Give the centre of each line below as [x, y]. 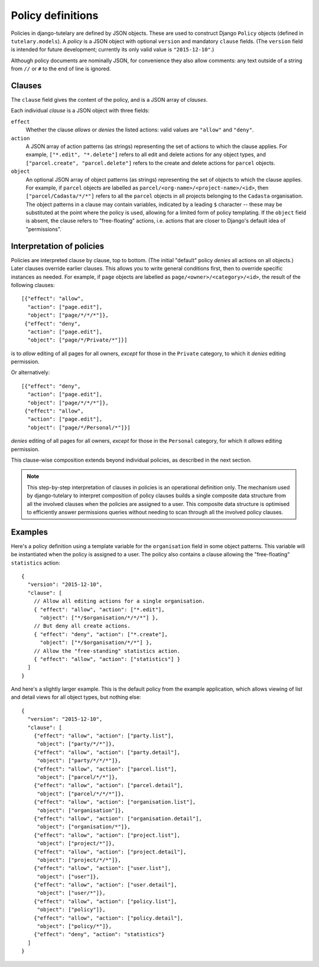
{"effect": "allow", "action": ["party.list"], [104, 736]
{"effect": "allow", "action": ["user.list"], [102, 868]
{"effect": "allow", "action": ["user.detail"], [105, 885]
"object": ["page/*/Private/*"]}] [77, 340]
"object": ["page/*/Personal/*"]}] [79, 427]
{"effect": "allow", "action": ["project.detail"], [110, 852]
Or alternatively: [30, 372]
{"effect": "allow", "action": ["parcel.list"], [105, 769]
